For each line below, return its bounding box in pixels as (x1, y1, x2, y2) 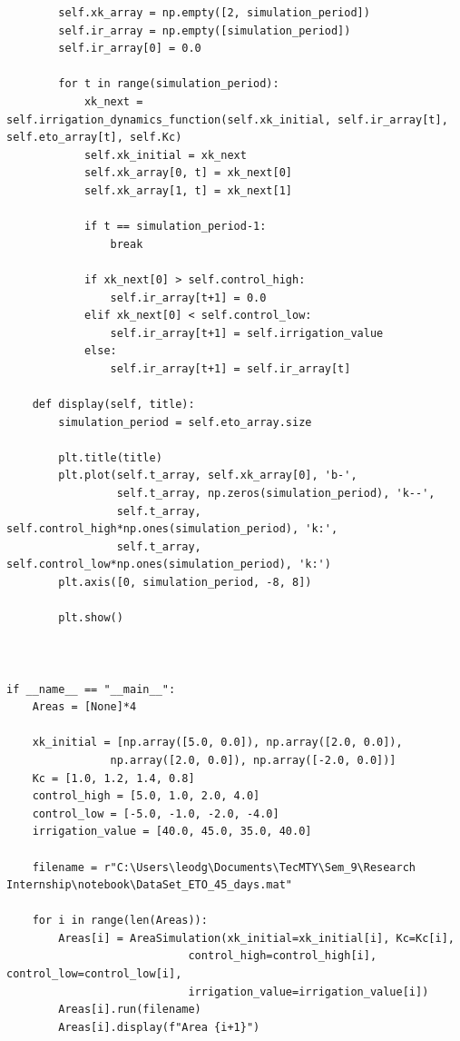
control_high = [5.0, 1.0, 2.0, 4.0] (32, 789, 260, 803)
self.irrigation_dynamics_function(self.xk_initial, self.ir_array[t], (6, 113, 448, 126)
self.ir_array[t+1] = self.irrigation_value (110, 326, 384, 340)
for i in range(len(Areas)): (32, 914, 208, 927)
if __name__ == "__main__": (6, 682, 176, 696)
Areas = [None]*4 (32, 700, 137, 714)
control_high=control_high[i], (188, 949, 377, 963)
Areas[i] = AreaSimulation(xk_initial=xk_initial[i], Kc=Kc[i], (58, 931, 455, 945)
